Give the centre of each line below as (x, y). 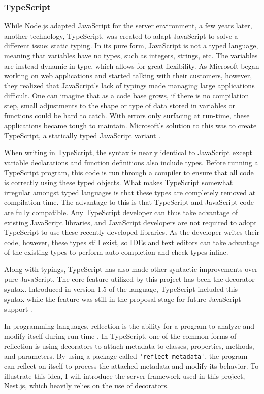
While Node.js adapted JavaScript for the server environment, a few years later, (128, 26)
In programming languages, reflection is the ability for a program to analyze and (129, 326)
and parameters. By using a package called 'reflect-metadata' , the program (126, 356)
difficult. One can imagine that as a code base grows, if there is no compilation (127, 95)
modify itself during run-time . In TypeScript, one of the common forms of (120, 336)
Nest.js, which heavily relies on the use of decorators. (87, 386)
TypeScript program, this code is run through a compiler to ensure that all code (129, 172)
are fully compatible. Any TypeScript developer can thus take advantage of (121, 212)
